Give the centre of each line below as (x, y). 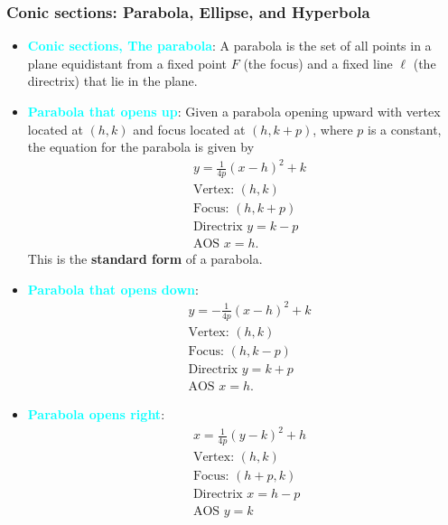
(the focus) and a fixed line (318, 63)
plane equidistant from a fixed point (127, 63)
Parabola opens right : (96, 413)
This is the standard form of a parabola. (145, 259)
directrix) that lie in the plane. (112, 81)
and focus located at (189, 129)
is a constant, (405, 129)
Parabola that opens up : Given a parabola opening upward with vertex (234, 111)
